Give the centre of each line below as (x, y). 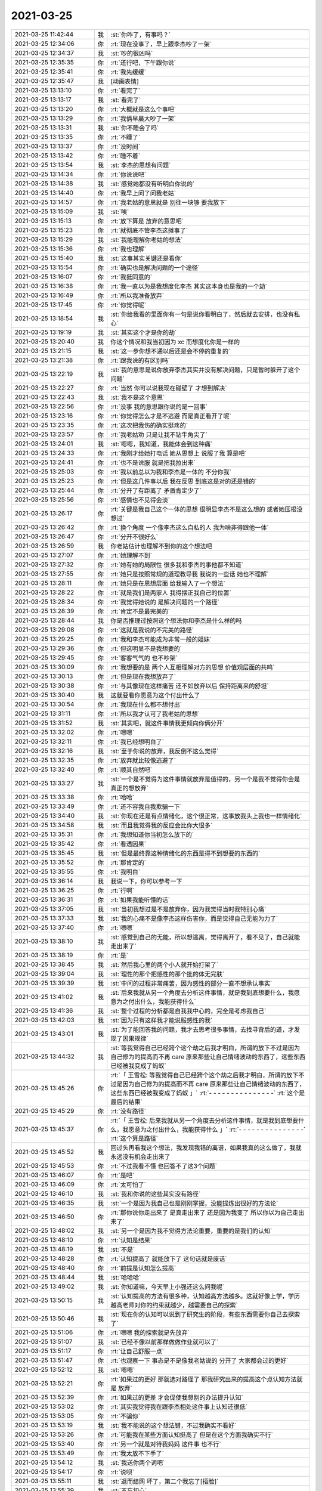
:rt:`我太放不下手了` (137, 1453)
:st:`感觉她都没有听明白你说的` (153, 184)
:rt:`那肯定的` (128, 862)
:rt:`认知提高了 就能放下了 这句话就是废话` (169, 1258)
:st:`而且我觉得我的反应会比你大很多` (162, 825)
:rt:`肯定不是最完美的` (140, 611)
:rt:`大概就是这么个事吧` (143, 109)
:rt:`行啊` (122, 890)
